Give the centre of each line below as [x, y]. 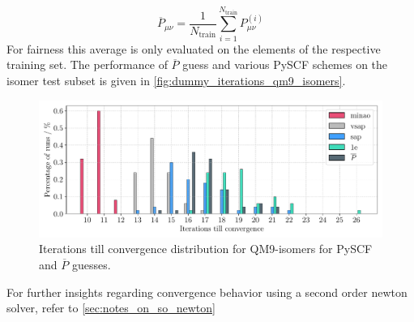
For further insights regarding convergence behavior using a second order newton [207, 292]
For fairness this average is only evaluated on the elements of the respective [194, 48]
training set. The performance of [87, 64]
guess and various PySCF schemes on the [285, 64]
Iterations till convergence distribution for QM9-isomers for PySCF [206, 249]
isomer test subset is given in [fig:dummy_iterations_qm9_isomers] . [176, 80]
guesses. [91, 265]
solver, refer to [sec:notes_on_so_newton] [111, 308]
